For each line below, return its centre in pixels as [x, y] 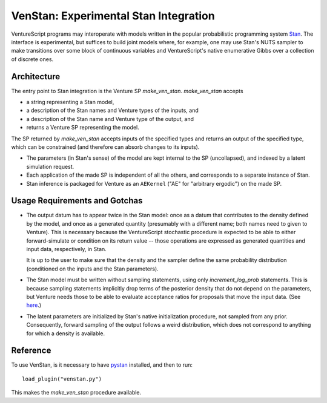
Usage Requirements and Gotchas [77, 201]
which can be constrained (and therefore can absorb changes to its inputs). [105, 147]
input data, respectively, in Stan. [67, 249]
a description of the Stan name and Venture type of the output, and [110, 119]
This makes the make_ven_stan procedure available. [76, 393]
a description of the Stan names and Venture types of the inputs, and [113, 110]
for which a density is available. [66, 333]
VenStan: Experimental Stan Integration [113, 16]
